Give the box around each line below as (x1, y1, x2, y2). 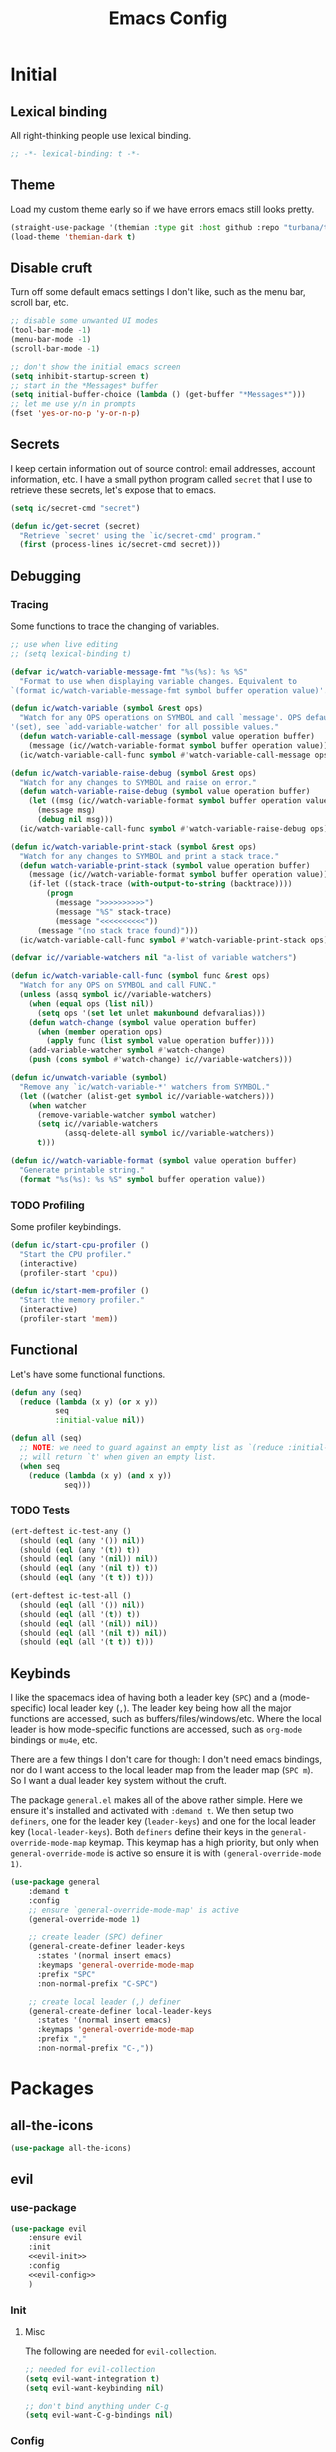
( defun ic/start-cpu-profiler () (10, 1240, 150, 1250)
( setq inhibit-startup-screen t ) (10, 371, 150, 381)
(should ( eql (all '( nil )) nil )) (19, 1618, 159, 1629)
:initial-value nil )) (54, 1415, 145, 1426)
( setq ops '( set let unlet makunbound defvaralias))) (36, 1008, 267, 1018)
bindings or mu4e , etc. (10, 1734, 98, 1746)
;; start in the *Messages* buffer (10, 380, 159, 391)
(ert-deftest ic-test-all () (10, 1591, 132, 1601)
